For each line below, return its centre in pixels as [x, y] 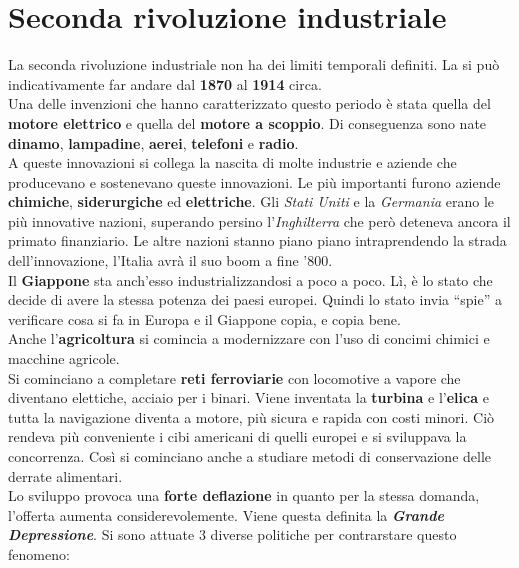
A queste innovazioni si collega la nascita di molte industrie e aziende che [232, 162]
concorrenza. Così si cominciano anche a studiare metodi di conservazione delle [250, 456]
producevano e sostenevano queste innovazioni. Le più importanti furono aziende [254, 181]
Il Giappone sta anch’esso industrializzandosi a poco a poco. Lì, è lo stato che [250, 279]
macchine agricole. [64, 358]
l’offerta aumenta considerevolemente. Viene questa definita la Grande [226, 514]
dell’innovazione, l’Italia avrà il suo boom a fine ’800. [170, 260]
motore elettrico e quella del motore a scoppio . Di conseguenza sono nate [247, 122]
